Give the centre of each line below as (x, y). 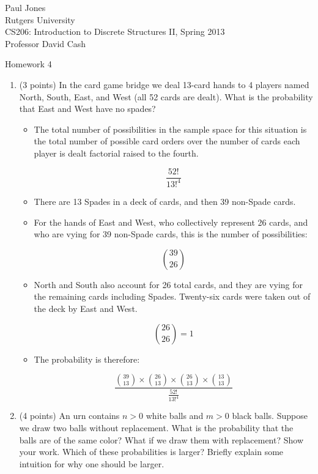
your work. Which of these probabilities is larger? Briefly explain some (151, 452)
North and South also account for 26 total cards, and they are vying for (168, 284)
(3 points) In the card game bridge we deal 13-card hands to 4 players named (164, 84)
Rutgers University (40, 19)
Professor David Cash (46, 43)
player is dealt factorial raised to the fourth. (116, 153)
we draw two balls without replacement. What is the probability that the (156, 427)
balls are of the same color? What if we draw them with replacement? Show (161, 439)
